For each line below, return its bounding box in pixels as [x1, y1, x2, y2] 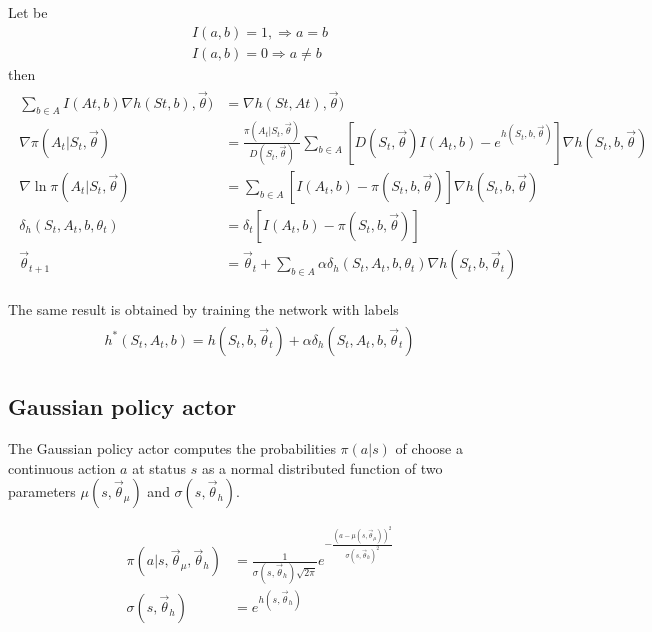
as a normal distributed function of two [201, 457, 443, 478]
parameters [8, 481, 76, 502]
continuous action [8, 457, 116, 478]
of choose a [395, 437, 463, 458]
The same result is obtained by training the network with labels [8, 299, 399, 320]
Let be [8, 2, 48, 22]
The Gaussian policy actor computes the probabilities [8, 437, 336, 458]
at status [132, 457, 186, 478]
